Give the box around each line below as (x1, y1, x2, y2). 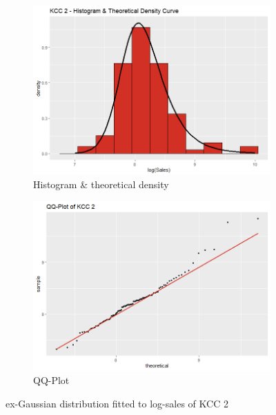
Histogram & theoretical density (33, 177, 169, 192)
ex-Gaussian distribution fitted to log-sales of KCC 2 (6, 396, 228, 410)
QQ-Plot (33, 373, 70, 387)
